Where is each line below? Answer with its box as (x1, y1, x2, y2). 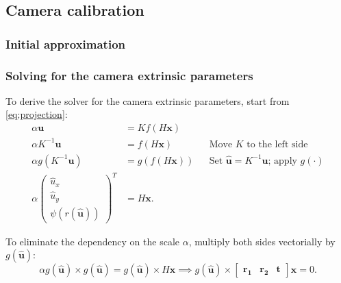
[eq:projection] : (5, 107, 68, 121)
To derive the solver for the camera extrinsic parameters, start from (5, 93, 290, 108)
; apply (268, 156, 297, 166)
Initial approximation (5, 35, 126, 52)
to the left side (247, 139, 308, 149)
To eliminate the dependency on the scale (5, 234, 180, 248)
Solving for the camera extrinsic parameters (5, 66, 253, 84)
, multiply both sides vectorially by (188, 234, 336, 248)
